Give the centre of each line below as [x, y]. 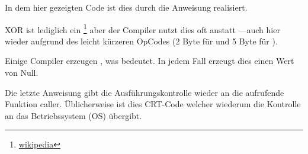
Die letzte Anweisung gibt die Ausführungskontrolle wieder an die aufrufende [145, 92]
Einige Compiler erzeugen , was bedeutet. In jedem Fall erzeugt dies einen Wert [150, 61]
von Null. [22, 73]
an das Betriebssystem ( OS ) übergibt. [73, 115]
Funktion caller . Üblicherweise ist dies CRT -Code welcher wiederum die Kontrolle [153, 104]
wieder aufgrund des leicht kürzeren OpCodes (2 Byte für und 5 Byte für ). [141, 41]
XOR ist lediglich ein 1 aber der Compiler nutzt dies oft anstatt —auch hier [142, 28]
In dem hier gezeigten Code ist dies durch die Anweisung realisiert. [126, 7]
